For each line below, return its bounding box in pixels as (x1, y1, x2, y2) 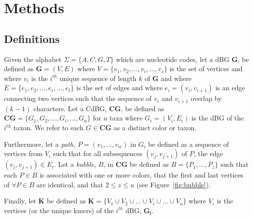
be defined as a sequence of (148, 139, 229, 149)
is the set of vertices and (169, 63, 243, 74)
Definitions (4, 31, 60, 46)
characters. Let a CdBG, (33, 103, 107, 113)
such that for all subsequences (53, 148, 143, 159)
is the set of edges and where (76, 82, 163, 93)
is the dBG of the (191, 113, 244, 123)
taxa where (109, 113, 143, 123)
